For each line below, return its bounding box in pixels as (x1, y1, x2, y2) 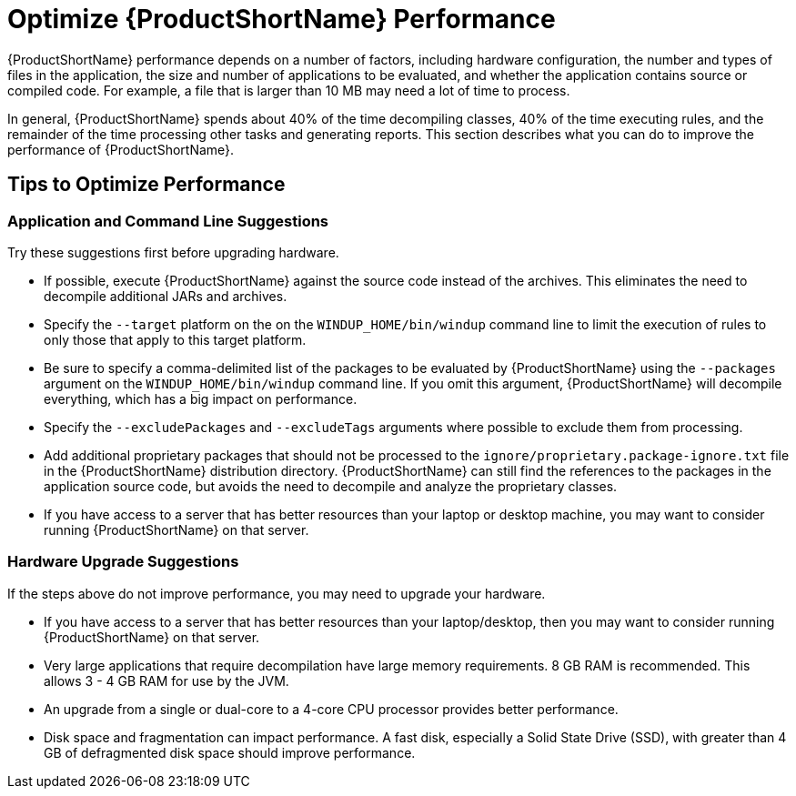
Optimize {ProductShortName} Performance (7, 4, 556, 35)
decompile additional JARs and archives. (44, 287, 287, 304)
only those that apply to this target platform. (44, 331, 307, 348)
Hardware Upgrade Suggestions (7, 552, 239, 571)
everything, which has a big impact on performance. (44, 390, 358, 407)
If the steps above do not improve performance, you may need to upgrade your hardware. (7, 585, 546, 601)
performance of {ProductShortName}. (7, 141, 235, 157)
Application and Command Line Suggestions (7, 211, 329, 230)
